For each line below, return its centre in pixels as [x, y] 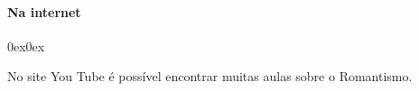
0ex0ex [26, 45]
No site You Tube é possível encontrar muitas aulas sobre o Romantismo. [210, 76]
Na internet [44, 11]
